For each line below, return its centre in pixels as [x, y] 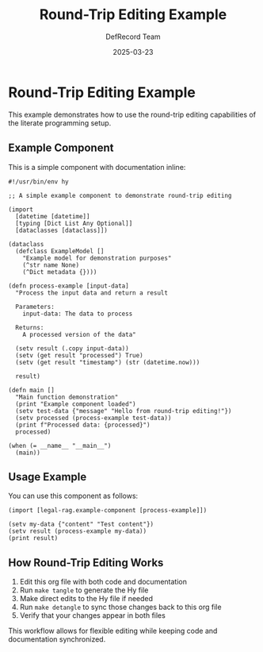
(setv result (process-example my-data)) [78, 531]
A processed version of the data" [79, 334]
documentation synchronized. [57, 639]
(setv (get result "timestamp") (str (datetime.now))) [108, 362]
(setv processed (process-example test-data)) [93, 418]
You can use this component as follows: [73, 496]
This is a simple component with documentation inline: [97, 167]
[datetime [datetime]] [53, 216]
